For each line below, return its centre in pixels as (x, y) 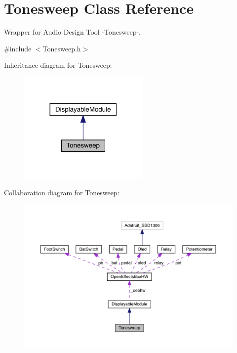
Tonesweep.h (62, 48)
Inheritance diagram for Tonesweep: (58, 65)
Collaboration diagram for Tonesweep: (62, 192)
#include (18, 48)
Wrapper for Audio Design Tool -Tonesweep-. (72, 32)
